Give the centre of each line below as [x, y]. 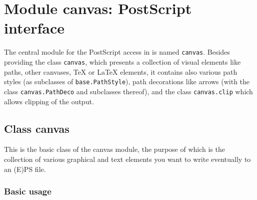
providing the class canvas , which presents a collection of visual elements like [122, 61]
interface [34, 28]
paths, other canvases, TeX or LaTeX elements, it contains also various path [121, 71]
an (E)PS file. [25, 169]
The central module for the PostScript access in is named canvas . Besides [117, 52]
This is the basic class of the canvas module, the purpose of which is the [114, 149]
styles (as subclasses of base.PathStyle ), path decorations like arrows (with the [127, 81]
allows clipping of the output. [49, 101]
